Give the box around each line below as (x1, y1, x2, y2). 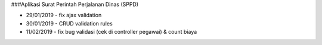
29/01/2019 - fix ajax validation (26, 12, 102, 19)
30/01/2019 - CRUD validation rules (26, 20, 113, 27)
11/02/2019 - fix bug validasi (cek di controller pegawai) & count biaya (26, 28, 197, 36)
